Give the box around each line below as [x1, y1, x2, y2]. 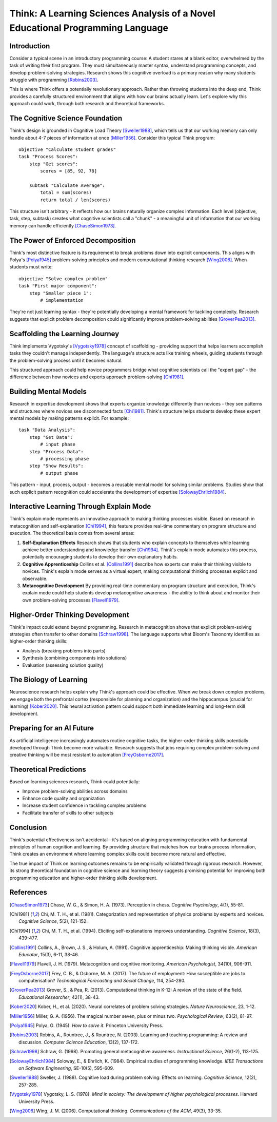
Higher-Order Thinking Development [9, 610, 129, 619]
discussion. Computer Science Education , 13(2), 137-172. [18, 1039, 140, 1045]
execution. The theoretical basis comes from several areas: [9, 530, 135, 536]
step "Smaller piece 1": [29, 290, 92, 296]
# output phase [40, 470, 78, 476]
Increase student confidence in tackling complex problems [22, 802, 147, 808]
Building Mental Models [9, 388, 87, 396]
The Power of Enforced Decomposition [9, 236, 136, 245]
